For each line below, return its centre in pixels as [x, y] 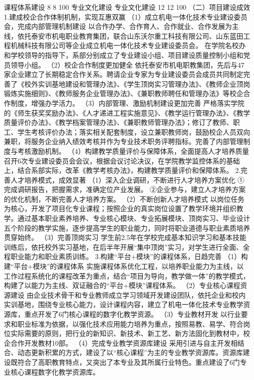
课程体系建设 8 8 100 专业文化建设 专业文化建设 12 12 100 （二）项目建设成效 [127, 7]
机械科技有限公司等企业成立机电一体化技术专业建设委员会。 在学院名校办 [128, 45]
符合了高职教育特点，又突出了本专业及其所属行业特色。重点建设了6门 [128, 362]
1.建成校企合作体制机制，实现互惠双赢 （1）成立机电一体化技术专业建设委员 [126, 16]
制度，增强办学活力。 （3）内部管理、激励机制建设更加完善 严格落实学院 [127, 103]
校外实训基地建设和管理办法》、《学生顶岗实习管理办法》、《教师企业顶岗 [137, 83]
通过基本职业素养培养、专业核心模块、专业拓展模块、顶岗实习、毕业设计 [134, 218]
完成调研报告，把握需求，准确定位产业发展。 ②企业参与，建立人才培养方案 [125, 189]
